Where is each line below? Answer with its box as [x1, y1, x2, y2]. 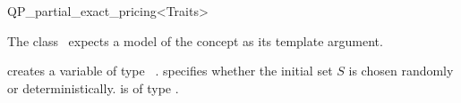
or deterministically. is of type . [7, 78, 179, 97]
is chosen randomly [348, 61, 454, 80]
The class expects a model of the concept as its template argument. [7, 31, 383, 50]
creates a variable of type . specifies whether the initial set [7, 61, 333, 80]
